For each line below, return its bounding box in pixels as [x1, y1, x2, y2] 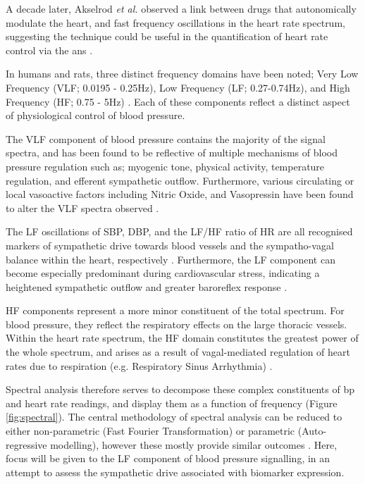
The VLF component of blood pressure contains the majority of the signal [6, 131, 326, 146]
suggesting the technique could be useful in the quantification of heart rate [6, 29, 328, 44]
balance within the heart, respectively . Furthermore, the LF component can [6, 252, 335, 266]
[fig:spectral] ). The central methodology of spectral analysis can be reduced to [6, 409, 342, 424]
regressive [6, 437, 47, 452]
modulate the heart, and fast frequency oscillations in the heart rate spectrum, [6, 15, 345, 30]
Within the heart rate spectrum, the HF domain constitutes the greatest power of [6, 330, 359, 345]
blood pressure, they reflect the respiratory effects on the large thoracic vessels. [6, 316, 347, 331]
